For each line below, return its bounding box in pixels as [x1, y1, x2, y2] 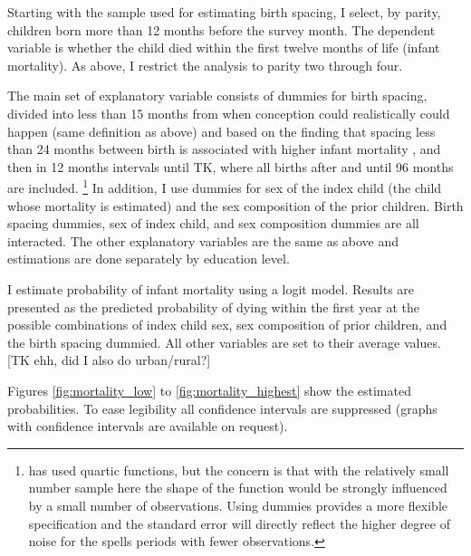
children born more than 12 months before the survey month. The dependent [7, 20, 436, 39]
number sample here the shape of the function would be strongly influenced [28, 478, 447, 497]
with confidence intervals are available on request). [7, 417, 288, 436]
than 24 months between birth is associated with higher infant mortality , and [7, 139, 441, 158]
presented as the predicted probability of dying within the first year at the [7, 297, 420, 316]
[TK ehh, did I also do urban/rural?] [7, 350, 211, 369]
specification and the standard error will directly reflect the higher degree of [28, 513, 451, 532]
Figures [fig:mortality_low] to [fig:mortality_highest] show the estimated [7, 380, 411, 399]
